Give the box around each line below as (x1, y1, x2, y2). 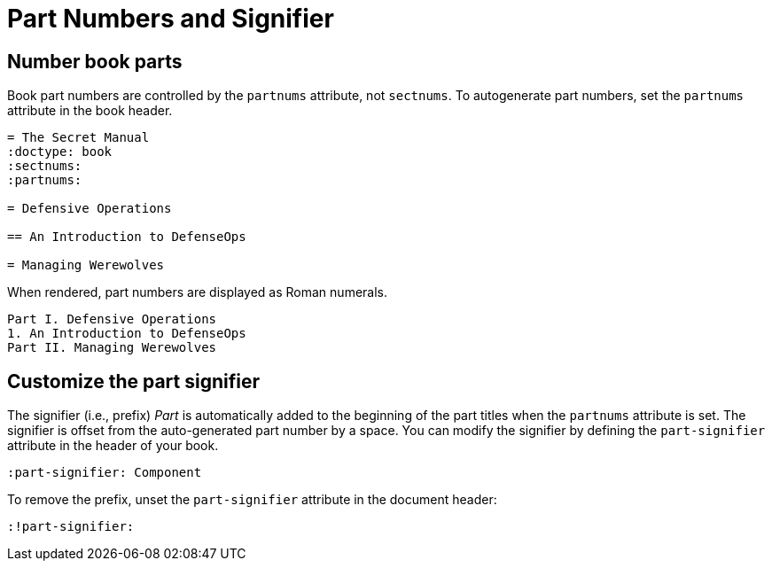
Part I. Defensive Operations (7, 312, 217, 327)
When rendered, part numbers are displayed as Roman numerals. (7, 284, 387, 300)
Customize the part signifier (7, 370, 261, 393)
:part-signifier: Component (7, 465, 202, 480)
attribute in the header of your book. (7, 438, 219, 454)
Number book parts (7, 50, 183, 73)
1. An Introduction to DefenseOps (7, 326, 246, 341)
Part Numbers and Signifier (7, 4, 334, 34)
